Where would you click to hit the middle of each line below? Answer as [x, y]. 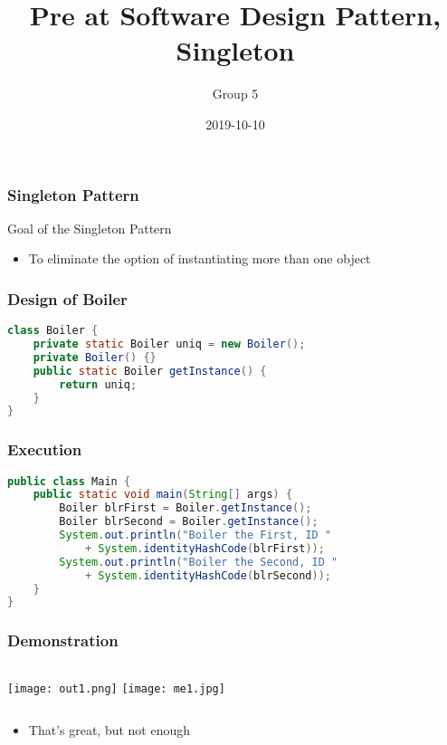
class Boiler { [53, 331]
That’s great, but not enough [109, 730]
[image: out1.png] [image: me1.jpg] [116, 688]
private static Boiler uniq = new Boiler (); [169, 344]
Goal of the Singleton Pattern [90, 228]
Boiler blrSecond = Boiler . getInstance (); [189, 522]
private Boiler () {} [95, 357]
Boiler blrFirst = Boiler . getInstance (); [185, 508]
